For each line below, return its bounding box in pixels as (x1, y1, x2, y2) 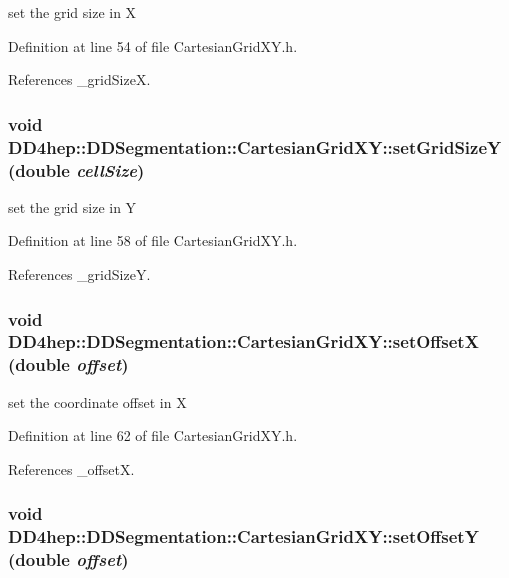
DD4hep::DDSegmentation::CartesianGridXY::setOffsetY (8, 524, 479, 549)
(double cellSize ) (8, 157, 145, 182)
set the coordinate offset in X (8, 391, 187, 412)
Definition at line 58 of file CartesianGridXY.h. (8, 230, 298, 251)
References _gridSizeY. (8, 264, 151, 285)
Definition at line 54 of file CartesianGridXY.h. (8, 35, 298, 56)
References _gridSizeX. (8, 69, 151, 90)
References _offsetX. (8, 458, 135, 479)
